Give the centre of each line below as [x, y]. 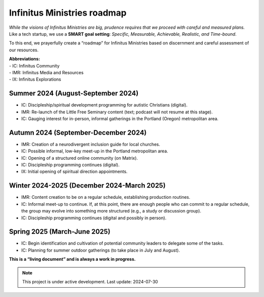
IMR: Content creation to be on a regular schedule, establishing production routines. [106, 197]
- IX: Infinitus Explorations [35, 79]
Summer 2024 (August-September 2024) [74, 94]
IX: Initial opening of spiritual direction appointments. [75, 171]
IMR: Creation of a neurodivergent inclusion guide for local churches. [91, 144]
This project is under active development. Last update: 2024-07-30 [90, 281]
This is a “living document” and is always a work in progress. [72, 259]
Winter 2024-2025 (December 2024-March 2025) [87, 186]
